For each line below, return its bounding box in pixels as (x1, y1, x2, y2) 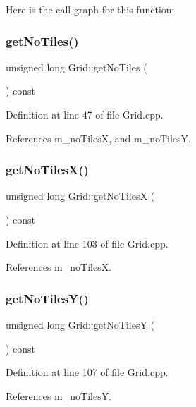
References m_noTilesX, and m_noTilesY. (6, 130, 191, 145)
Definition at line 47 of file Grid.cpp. (6, 107, 164, 121)
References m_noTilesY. (6, 388, 112, 403)
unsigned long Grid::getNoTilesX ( (6, 188, 155, 203)
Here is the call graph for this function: (6, 2, 175, 16)
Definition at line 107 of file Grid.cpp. (6, 365, 169, 379)
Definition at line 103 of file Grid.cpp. (6, 236, 169, 250)
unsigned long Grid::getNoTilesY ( (6, 317, 155, 332)
